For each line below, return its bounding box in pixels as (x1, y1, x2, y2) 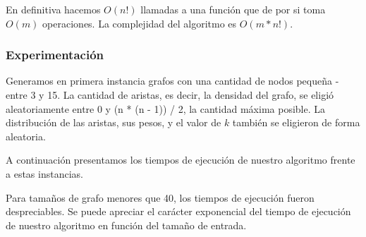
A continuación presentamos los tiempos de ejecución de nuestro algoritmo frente (6, 152, 355, 167)
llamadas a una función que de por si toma (140, 2, 326, 16)
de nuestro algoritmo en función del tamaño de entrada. (6, 217, 247, 232)
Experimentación (6, 46, 104, 63)
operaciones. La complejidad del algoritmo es (42, 16, 237, 30)
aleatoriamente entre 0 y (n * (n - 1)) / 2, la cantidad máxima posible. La (6, 101, 325, 116)
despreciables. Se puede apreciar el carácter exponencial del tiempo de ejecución (6, 204, 351, 219)
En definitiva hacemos (6, 2, 101, 16)
